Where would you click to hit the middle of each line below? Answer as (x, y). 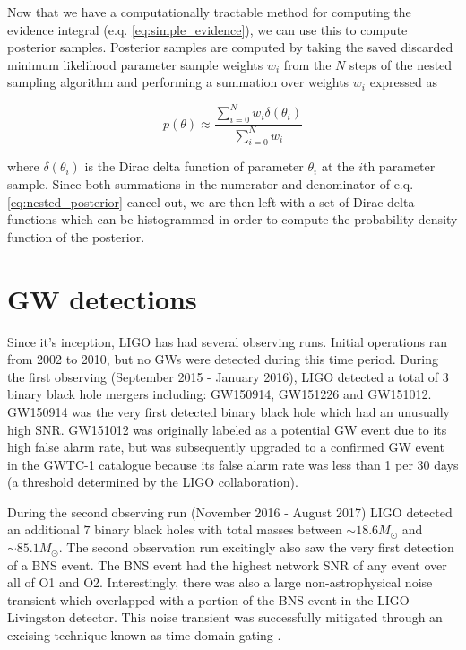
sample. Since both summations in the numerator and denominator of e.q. (211, 184)
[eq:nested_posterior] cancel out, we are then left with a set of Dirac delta (211, 201)
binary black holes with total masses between (218, 529)
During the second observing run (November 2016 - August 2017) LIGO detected (230, 511)
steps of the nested (401, 64)
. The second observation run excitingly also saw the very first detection (256, 547)
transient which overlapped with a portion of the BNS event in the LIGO (208, 599)
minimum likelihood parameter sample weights (135, 64)
